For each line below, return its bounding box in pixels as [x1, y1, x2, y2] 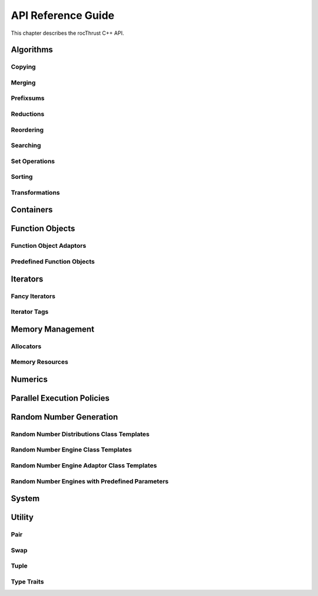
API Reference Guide [11, 9, 115, 22]
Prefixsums [11, 94, 45, 103]
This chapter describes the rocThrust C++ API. [11, 30, 124, 37]
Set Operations [11, 157, 55, 165]
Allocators [11, 342, 42, 351]
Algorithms [11, 45, 53, 55]
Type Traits [11, 577, 44, 585]
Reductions [11, 110, 45, 118]
